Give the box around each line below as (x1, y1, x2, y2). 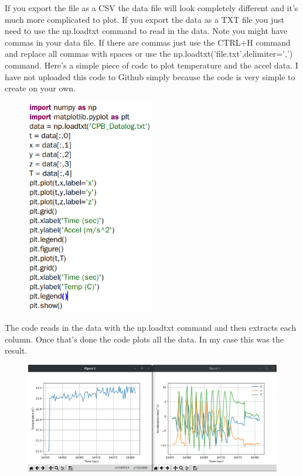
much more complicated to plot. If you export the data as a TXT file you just (5, 13, 284, 25)
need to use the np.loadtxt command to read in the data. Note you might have (5, 25, 288, 37)
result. (5, 344, 28, 357)
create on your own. (5, 82, 76, 94)
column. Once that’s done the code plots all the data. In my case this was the (5, 333, 284, 345)
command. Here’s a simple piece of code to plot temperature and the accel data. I (5, 59, 298, 71)
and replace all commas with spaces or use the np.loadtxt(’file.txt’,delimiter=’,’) (5, 47, 293, 60)
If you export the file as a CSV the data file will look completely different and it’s (5, 2, 298, 13)
